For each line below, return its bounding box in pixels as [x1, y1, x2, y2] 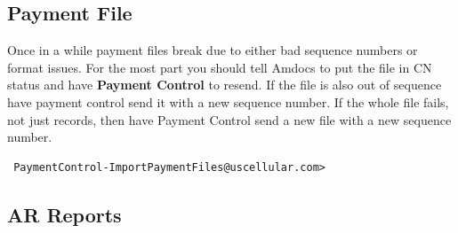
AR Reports [7, 200, 122, 228]
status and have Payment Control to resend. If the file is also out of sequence [7, 75, 442, 94]
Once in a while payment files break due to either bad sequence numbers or [7, 41, 418, 59]
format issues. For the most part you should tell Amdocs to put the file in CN [7, 58, 432, 76]
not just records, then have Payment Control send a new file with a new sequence [7, 110, 452, 128]
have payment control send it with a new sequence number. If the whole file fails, [7, 92, 449, 111]
